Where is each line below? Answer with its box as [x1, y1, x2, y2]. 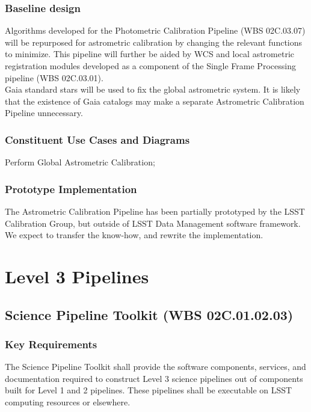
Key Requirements [5, 336, 97, 351]
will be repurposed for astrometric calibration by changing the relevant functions [5, 35, 303, 48]
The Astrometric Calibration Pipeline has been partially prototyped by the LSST [5, 205, 305, 217]
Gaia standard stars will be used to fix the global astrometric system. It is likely [5, 83, 301, 96]
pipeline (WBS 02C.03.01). [5, 71, 103, 84]
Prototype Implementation [5, 181, 137, 196]
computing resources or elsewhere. [5, 395, 131, 408]
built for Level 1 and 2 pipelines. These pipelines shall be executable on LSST [5, 384, 292, 396]
